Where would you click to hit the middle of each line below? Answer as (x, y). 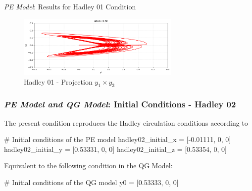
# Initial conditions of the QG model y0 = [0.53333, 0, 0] (91, 182)
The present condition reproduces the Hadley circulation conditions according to (126, 122)
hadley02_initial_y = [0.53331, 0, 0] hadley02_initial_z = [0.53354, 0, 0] (116, 149)
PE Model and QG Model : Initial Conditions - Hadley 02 (120, 104)
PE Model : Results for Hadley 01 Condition (70, 6)
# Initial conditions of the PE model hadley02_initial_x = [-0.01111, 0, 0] (118, 139)
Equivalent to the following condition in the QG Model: (88, 166)
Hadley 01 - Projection (58, 81)
